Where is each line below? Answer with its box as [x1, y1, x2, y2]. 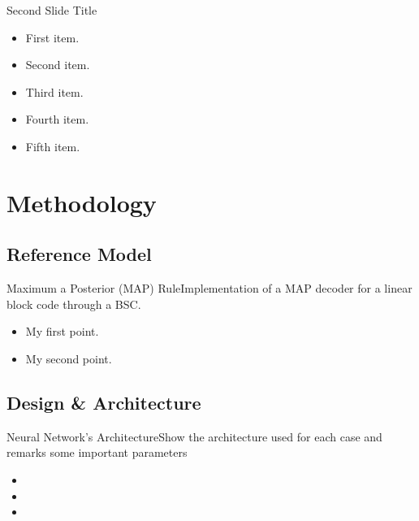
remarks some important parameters [6, 444, 188, 461]
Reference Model [6, 241, 152, 267]
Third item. [25, 83, 84, 100]
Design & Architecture [6, 389, 201, 415]
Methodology [6, 185, 157, 219]
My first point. [25, 323, 99, 340]
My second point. [25, 350, 112, 367]
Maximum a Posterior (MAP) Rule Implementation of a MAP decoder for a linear [6, 280, 413, 297]
